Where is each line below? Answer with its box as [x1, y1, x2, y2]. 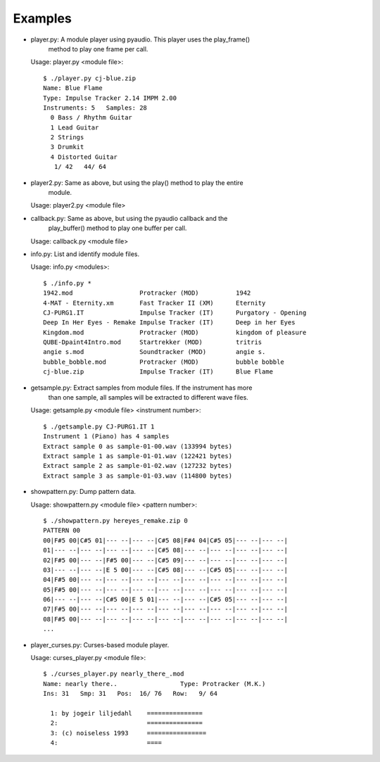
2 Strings [50, 134, 84, 141]
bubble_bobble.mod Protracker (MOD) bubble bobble [43, 357, 284, 366]
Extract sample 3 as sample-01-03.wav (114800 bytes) [43, 471, 232, 480]
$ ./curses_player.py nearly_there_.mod [43, 670, 184, 678]
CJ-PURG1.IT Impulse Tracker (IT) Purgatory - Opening [43, 308, 307, 317]
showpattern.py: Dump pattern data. [30, 488, 137, 496]
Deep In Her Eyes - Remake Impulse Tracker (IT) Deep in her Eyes [43, 319, 296, 326]
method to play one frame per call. [48, 44, 148, 53]
